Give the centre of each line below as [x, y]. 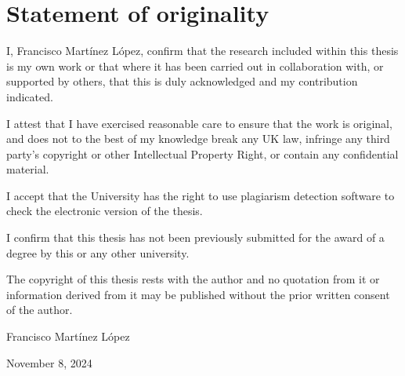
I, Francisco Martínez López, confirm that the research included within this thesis [202, 51]
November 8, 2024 [49, 362]
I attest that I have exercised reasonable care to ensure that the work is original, [199, 123]
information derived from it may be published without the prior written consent [198, 294]
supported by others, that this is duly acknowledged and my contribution [182, 81]
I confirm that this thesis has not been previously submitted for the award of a [195, 237]
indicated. [30, 96]
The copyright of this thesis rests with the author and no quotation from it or [193, 279]
